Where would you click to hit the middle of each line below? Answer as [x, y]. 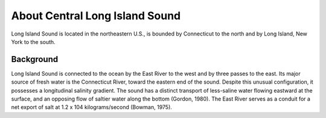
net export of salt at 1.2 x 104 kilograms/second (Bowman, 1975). [91, 107]
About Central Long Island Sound [96, 16]
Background [35, 59]
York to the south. [33, 42]
